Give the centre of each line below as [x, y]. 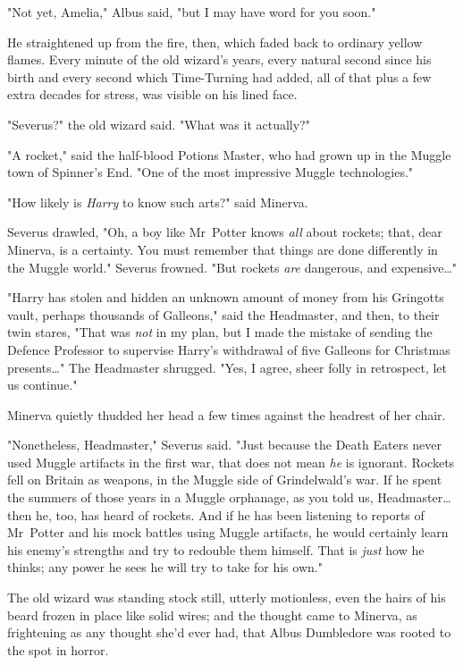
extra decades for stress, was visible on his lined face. [152, 94]
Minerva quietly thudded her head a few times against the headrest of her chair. [227, 414]
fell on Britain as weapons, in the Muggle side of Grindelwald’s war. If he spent [225, 480]
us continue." [42, 385]
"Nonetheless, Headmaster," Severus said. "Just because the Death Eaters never [225, 445]
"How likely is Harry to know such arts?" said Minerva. [158, 202]
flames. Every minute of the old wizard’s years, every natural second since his [219, 59]
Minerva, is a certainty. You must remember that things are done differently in [223, 249]
